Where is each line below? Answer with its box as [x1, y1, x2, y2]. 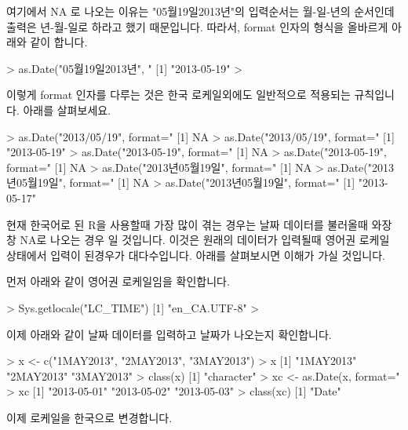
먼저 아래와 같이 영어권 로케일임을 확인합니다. [6, 273, 230, 290]
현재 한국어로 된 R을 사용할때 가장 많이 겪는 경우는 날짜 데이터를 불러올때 [6, 216, 368, 232]
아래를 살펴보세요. [23, 101, 111, 118]
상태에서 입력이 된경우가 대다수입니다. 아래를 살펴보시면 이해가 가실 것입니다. [6, 246, 385, 263]
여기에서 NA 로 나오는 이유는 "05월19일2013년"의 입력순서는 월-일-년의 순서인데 [6, 3, 395, 19]
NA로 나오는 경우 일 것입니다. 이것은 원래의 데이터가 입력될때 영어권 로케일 [20, 231, 390, 248]
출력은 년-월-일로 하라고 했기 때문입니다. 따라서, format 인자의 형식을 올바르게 [6, 18, 388, 35]
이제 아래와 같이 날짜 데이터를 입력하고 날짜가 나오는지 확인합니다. [6, 326, 332, 342]
